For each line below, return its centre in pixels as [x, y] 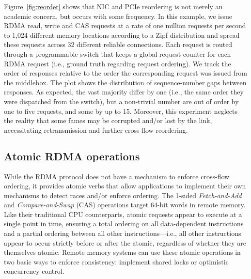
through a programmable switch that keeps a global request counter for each [118, 54]
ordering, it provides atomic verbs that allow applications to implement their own [125, 186]
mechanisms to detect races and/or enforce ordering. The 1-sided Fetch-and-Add [123, 195]
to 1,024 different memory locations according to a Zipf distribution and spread [122, 35]
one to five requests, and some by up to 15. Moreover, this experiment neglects [121, 111]
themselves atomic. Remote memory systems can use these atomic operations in [122, 252]
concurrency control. [34, 271]
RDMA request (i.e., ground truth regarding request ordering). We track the [118, 63]
